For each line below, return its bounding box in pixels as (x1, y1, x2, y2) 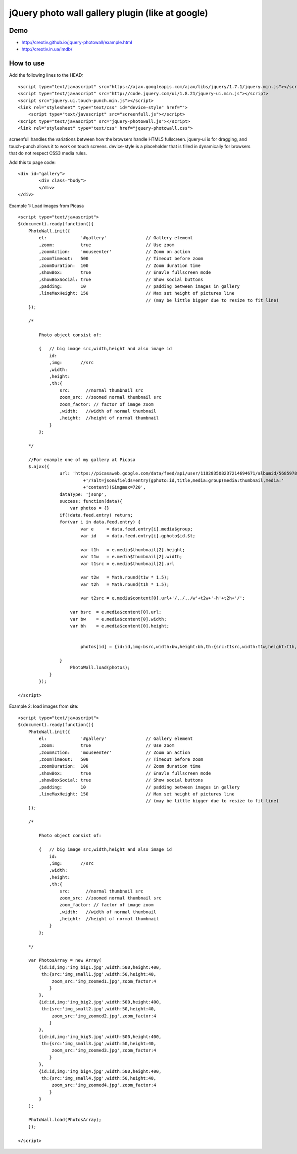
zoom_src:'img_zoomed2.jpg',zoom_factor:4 (51, 1013, 156, 1019)
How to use (9, 59, 45, 68)
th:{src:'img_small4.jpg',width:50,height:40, (41, 1075, 156, 1081)
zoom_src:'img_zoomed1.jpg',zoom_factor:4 (51, 978, 156, 984)
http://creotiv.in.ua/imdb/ (21, 46, 73, 52)
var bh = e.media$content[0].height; (70, 623, 169, 629)
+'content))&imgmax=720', (83, 484, 146, 490)
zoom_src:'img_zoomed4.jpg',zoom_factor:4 (51, 1082, 156, 1088)
